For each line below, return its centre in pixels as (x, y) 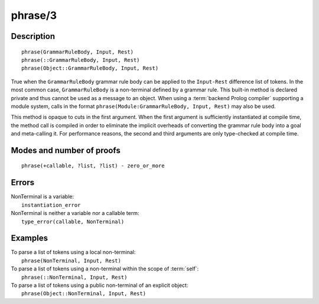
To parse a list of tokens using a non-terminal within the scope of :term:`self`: (105, 269)
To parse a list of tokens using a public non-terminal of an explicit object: (100, 285)
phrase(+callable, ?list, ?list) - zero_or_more (93, 166)
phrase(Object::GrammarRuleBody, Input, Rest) (90, 68)
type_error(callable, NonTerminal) (73, 222)
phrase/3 (34, 15)
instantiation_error (51, 205)
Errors (23, 183)
